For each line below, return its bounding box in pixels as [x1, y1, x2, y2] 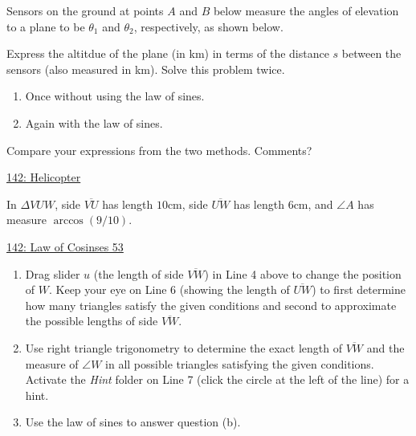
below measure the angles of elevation [213, 2, 399, 18]
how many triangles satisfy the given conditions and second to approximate [25, 296, 397, 313]
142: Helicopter [6, 169, 81, 185]
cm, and [293, 195, 333, 212]
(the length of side [93, 265, 184, 282]
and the [366, 339, 405, 356]
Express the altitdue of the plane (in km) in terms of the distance [6, 45, 329, 62]
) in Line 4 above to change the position [204, 265, 402, 282]
